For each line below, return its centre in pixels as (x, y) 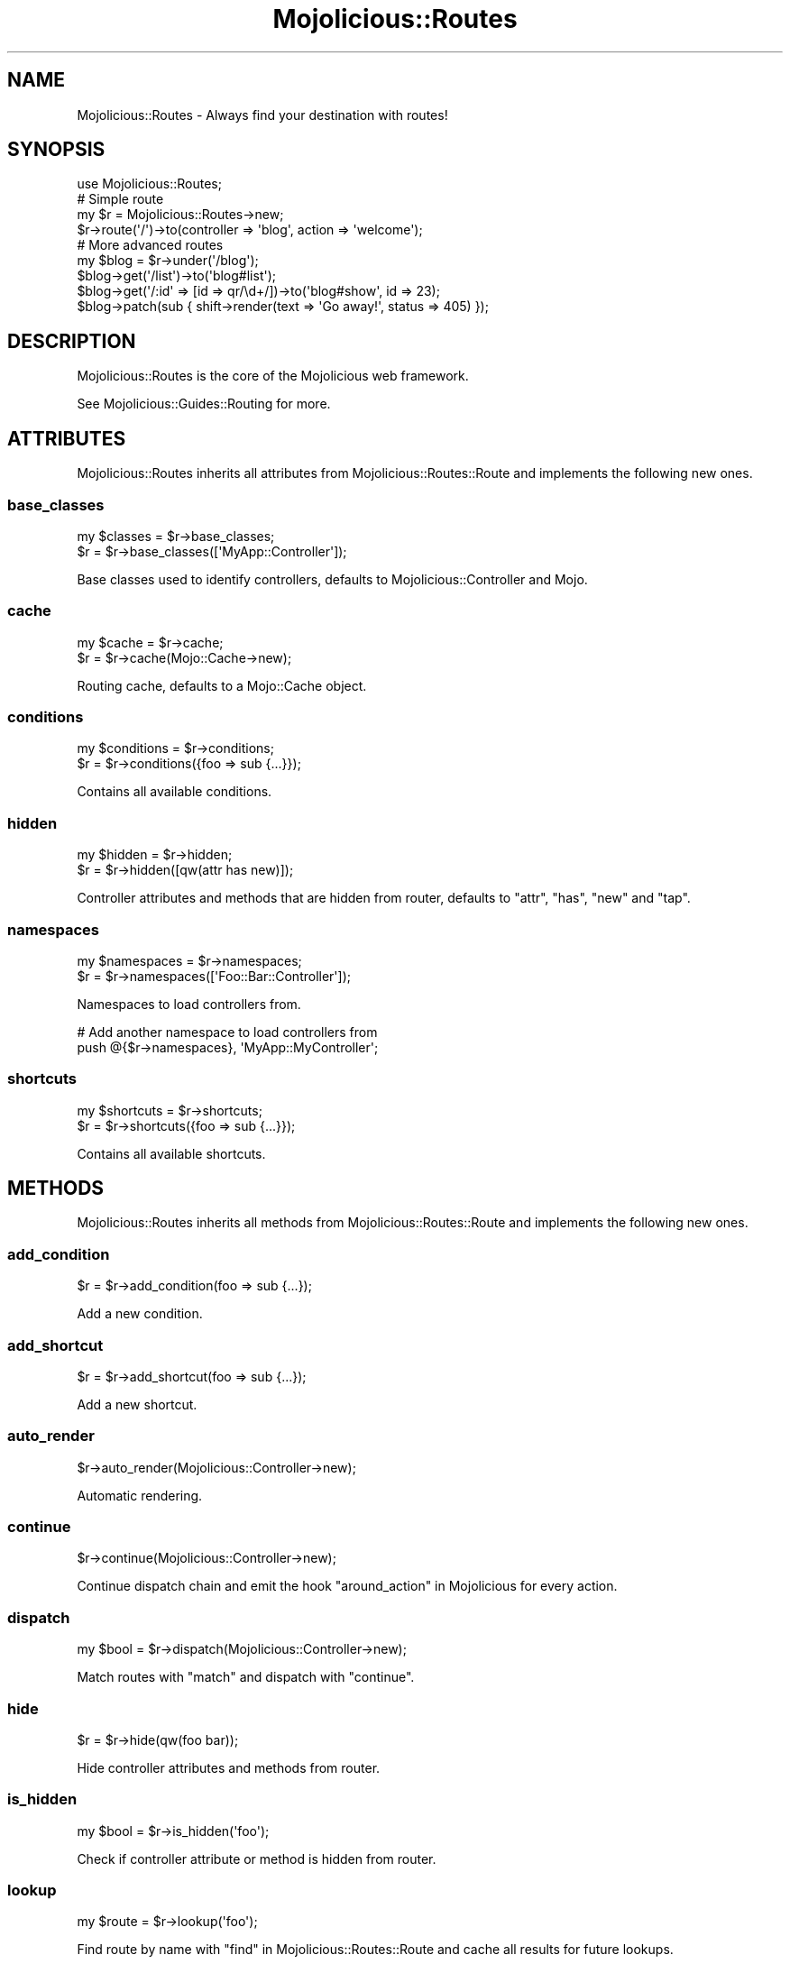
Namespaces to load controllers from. (189, 1004)
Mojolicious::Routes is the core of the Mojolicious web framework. (273, 376)
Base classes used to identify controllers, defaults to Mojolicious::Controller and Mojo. (332, 579)
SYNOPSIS (56, 150)
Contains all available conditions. (175, 792)
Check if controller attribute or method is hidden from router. (257, 1858)
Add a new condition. (140, 1314)
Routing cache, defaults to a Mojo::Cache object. (222, 685)
